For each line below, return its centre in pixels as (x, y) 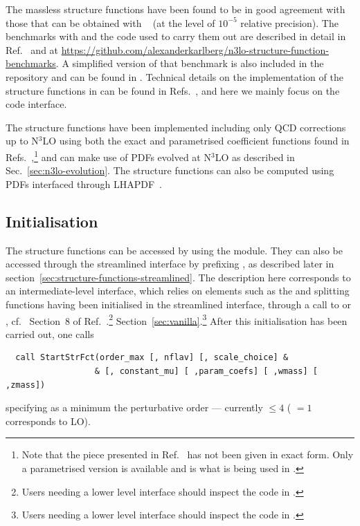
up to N (22, 141)
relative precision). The (289, 22)
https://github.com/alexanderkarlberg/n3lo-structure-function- (195, 49)
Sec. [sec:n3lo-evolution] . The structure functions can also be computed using (170, 170)
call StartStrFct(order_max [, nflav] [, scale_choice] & (152, 358)
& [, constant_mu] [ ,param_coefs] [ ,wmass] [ (206, 371)
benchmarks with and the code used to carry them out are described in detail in (176, 36)
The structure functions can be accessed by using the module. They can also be (174, 250)
